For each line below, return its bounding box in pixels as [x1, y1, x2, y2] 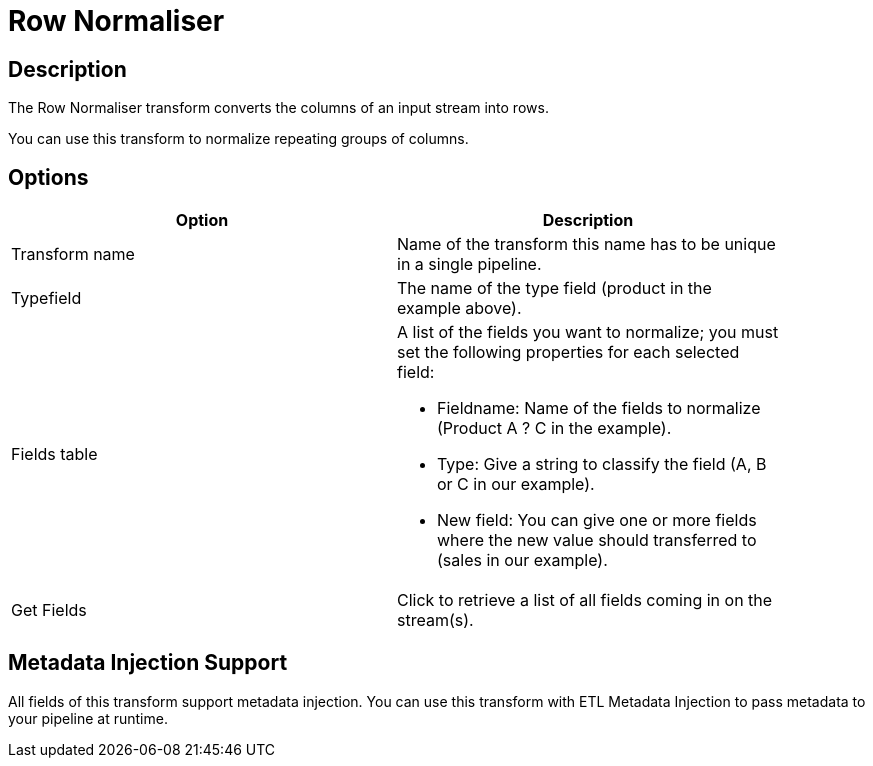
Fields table [11, 444, 98, 465]
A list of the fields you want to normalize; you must [397, 322, 779, 343]
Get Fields [11, 600, 87, 621]
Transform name [11, 244, 135, 265]
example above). [397, 298, 522, 319]
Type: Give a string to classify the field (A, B [437, 454, 767, 475]
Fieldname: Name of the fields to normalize [437, 398, 761, 419]
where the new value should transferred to [437, 530, 757, 551]
